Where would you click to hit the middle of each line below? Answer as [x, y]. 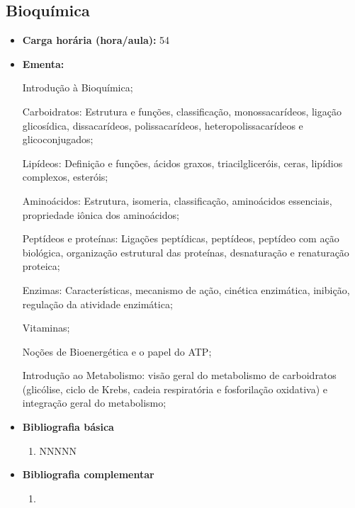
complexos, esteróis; [65, 177]
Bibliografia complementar [88, 474]
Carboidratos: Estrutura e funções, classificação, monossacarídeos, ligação [182, 111]
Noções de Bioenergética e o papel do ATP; [117, 351]
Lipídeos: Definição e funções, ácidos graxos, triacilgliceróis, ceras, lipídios [182, 163]
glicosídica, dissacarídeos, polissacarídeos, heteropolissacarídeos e [163, 125]
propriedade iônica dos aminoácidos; [101, 214]
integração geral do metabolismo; [94, 403]
